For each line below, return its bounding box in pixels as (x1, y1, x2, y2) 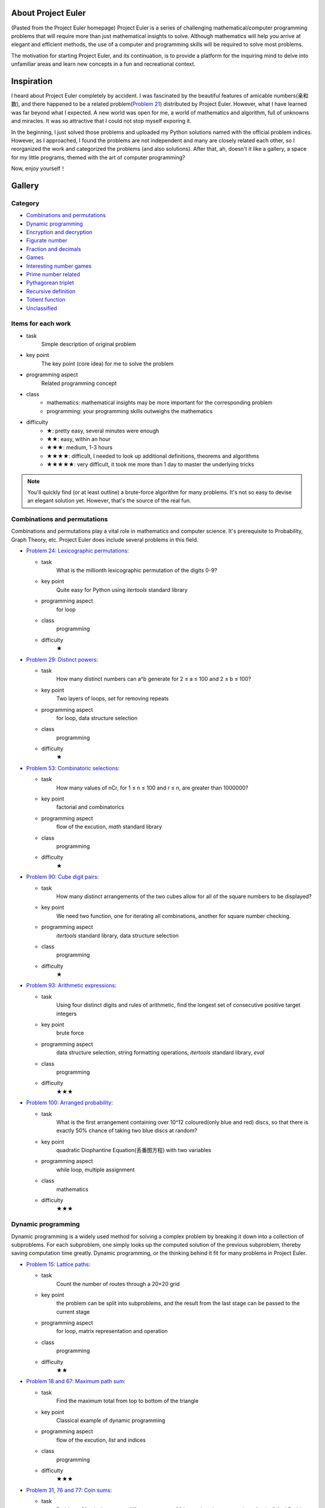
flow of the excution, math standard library (56, 823, 162, 831)
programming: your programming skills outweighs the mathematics (46, 407, 213, 414)
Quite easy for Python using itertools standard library (56, 586, 188, 594)
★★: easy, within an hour (46, 436, 111, 443)
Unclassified (26, 305, 57, 312)
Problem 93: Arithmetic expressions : (26, 982, 117, 989)
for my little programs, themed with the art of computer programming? (11, 154, 185, 161)
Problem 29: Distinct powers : (26, 656, 99, 663)
